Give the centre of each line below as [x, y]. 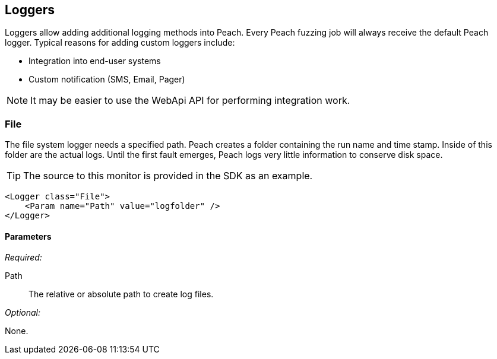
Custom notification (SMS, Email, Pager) [107, 80]
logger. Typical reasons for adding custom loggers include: [120, 43]
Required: [23, 258]
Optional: [23, 313]
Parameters [28, 236]
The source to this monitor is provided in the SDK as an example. [168, 176]
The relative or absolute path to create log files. [121, 294]
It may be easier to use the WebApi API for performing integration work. [190, 101]
